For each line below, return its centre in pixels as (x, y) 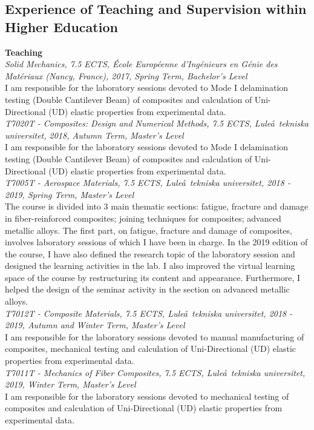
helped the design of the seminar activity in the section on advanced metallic (147, 289)
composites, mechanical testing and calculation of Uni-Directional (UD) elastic (150, 349)
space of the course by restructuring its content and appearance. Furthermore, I (153, 277)
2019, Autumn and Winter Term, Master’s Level (95, 325)
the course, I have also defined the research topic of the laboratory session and (150, 253)
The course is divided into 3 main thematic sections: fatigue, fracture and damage (157, 206)
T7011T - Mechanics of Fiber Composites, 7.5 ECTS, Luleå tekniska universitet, (155, 372)
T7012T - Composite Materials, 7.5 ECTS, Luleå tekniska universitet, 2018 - (149, 313)
